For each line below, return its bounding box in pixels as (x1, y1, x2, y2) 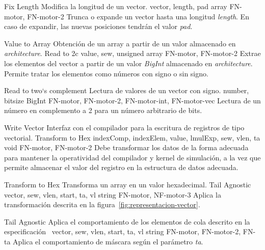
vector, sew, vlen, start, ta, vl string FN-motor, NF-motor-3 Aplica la (4, 189, 221, 200)
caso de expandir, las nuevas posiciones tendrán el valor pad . (4, 21, 193, 32)
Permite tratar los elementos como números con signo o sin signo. (4, 68, 208, 78)
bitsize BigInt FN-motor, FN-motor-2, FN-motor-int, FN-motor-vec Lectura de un (4, 95, 261, 105)
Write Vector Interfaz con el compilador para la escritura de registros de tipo (4, 122, 245, 132)
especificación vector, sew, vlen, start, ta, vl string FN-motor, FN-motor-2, (4, 226, 241, 237)
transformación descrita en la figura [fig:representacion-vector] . (4, 199, 200, 210)
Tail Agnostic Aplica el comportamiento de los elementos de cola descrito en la (4, 216, 250, 227)
